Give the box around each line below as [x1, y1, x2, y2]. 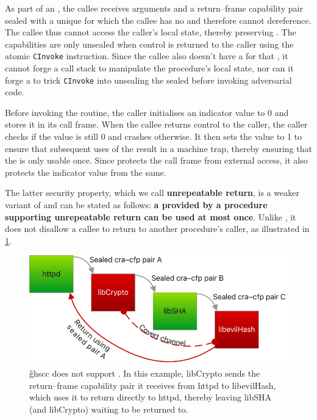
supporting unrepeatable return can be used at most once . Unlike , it [5, 210, 296, 223]
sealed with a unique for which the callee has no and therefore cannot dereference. [5, 13, 312, 26]
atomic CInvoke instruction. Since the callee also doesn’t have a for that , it [5, 49, 288, 62]
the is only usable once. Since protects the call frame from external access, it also [5, 154, 308, 167]
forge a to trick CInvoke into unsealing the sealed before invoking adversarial [5, 73, 292, 86]
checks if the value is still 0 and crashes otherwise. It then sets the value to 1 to [5, 130, 302, 143]
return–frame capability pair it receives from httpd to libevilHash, [29, 378, 276, 391]
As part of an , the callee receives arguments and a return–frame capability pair [5, 2, 303, 14]
